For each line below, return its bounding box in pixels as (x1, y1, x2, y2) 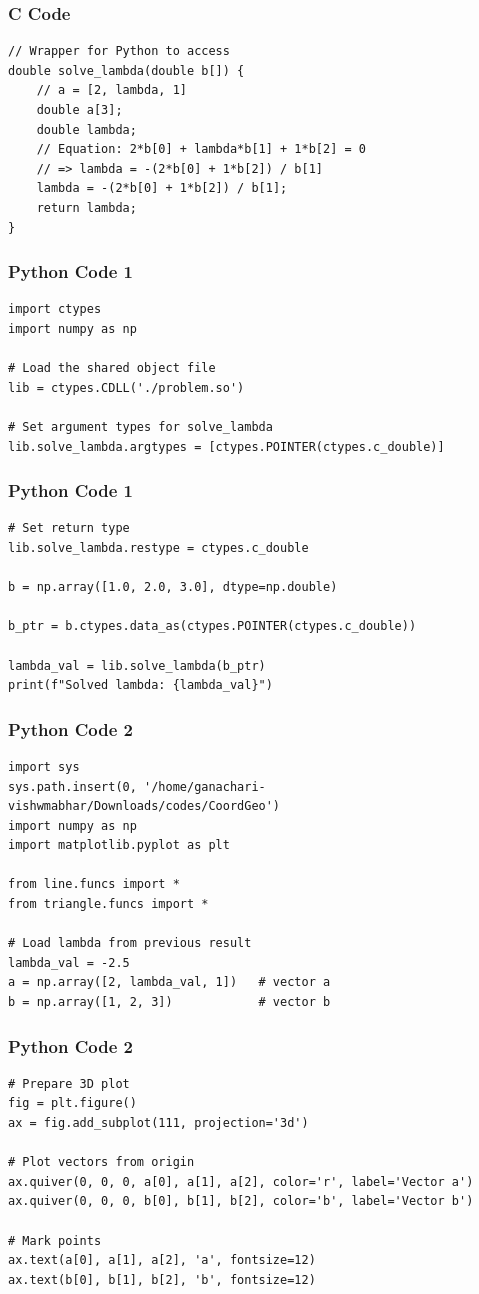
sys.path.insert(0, (8, 779, 137, 794)
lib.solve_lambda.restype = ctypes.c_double (8, 540, 309, 555)
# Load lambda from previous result (8, 936, 252, 951)
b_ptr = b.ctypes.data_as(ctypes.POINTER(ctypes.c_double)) (8, 619, 417, 634)
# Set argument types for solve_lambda (8, 419, 273, 434)
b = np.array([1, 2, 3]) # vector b (8, 995, 331, 1010)
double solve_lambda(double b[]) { (8, 63, 245, 78)
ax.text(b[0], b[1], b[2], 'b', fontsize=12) (8, 1272, 316, 1287)
